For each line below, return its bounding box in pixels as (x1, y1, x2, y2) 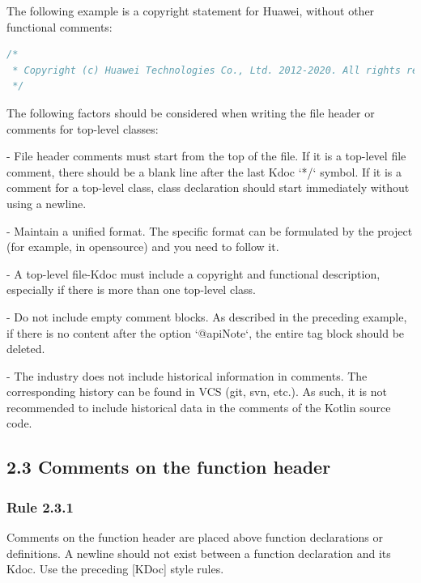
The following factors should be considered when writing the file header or (6, 104, 375, 121)
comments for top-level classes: (6, 120, 159, 137)
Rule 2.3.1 (6, 496, 74, 517)
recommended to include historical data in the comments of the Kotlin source (6, 398, 391, 415)
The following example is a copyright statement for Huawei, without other (6, 2, 375, 19)
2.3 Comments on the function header (6, 454, 331, 479)
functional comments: (6, 18, 113, 35)
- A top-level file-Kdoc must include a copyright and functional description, (6, 265, 381, 282)
